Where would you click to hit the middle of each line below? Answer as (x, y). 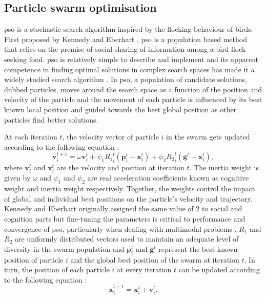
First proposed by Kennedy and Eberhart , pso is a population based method (126, 39)
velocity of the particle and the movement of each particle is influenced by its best (133, 99)
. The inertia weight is (224, 167)
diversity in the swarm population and (64, 248)
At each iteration (31, 137)
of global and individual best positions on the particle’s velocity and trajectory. (128, 198)
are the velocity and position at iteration (120, 167)
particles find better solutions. (51, 119)
